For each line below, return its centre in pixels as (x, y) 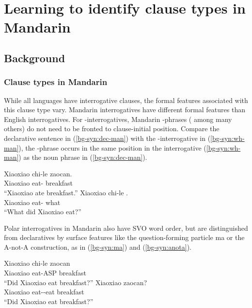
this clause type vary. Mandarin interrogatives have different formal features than (125, 110)
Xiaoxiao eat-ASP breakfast (45, 273)
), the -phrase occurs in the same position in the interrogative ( (112, 147)
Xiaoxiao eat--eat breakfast (44, 292)
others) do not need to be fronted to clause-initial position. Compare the (112, 128)
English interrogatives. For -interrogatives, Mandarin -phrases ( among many (118, 119)
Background (35, 58)
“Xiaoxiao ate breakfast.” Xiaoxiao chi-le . (66, 192)
